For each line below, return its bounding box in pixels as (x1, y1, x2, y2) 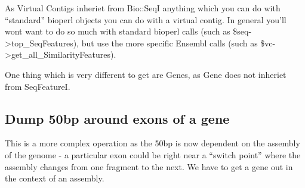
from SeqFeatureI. (5, 80, 70, 92)
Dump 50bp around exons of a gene (5, 109, 230, 127)
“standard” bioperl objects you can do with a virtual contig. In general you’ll (5, 13, 286, 26)
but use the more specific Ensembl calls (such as (81, 36, 258, 49)
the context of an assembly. (5, 172, 104, 184)
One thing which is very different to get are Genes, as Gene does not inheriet (5, 68, 286, 80)
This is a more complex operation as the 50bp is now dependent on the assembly (5, 137, 300, 149)
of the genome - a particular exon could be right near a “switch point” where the (5, 148, 301, 161)
